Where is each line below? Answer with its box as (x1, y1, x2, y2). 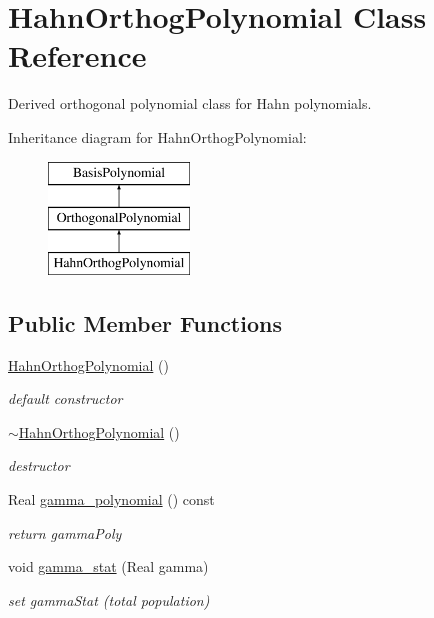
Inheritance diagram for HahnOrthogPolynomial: (8, 126, 307, 147)
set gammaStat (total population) (8, 589, 210, 610)
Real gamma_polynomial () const (8, 489, 215, 510)
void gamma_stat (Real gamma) (8, 556, 209, 577)
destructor (8, 455, 70, 476)
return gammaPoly (8, 522, 122, 543)
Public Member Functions (8, 307, 282, 338)
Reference (8, 35, 147, 76)
